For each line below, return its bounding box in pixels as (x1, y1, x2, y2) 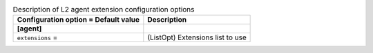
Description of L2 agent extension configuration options (12, 5, 195, 14)
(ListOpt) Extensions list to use (147, 33, 247, 42)
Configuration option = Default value (17, 15, 140, 24)
